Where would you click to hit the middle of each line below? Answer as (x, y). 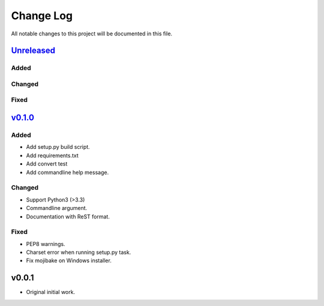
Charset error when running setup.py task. (79, 253)
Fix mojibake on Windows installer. (69, 260)
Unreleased (33, 51)
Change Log (42, 16)
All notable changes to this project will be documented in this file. (92, 34)
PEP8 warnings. (46, 244)
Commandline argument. (57, 208)
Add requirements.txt (52, 155)
